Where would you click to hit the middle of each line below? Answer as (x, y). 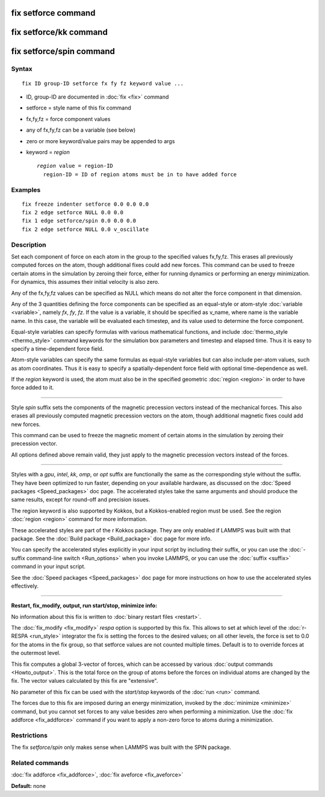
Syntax (22, 69)
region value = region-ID (75, 166)
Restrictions (29, 735)
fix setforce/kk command (59, 32)
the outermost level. (36, 653)
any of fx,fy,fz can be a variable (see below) (81, 130)
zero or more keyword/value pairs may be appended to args (101, 141)
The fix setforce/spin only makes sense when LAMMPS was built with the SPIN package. (121, 747)
